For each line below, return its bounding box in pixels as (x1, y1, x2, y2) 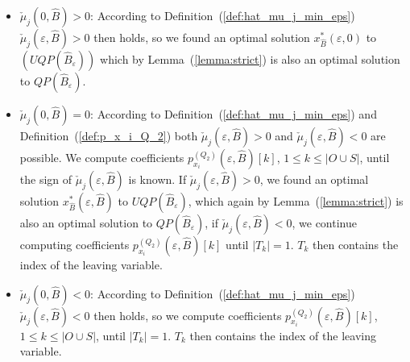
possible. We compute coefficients (19, 149, 184, 165)
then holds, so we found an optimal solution (93, 29, 310, 45)
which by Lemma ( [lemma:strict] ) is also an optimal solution (100, 51, 400, 67)
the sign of (19, 171, 72, 187)
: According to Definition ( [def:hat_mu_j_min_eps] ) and (90, 106, 377, 122)
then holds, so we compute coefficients (93, 306, 282, 323)
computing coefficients (19, 236, 130, 252)
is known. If (128, 171, 187, 187)
